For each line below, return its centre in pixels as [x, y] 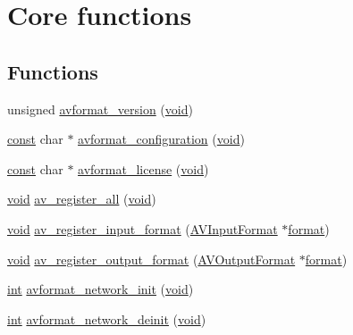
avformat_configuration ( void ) [161, 139]
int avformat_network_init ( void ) [101, 289]
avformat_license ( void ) [143, 168]
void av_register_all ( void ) [82, 199]
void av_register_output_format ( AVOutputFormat [151, 259]
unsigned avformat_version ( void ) [100, 109]
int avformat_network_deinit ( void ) [107, 318]
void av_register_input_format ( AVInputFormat [143, 228]
